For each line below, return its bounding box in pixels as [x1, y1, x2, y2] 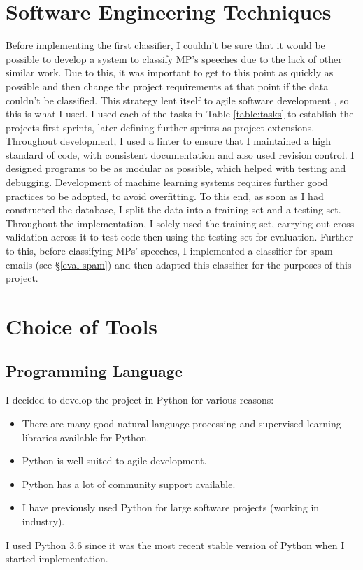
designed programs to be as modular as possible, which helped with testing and [6, 161, 346, 176]
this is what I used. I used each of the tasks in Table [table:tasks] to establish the [6, 106, 354, 121]
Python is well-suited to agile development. [22, 453, 207, 468]
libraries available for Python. [22, 429, 150, 444]
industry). [22, 513, 65, 528]
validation [6, 229, 48, 244]
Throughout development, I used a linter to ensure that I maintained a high [6, 134, 332, 148]
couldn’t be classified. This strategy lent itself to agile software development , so [6, 92, 349, 107]
